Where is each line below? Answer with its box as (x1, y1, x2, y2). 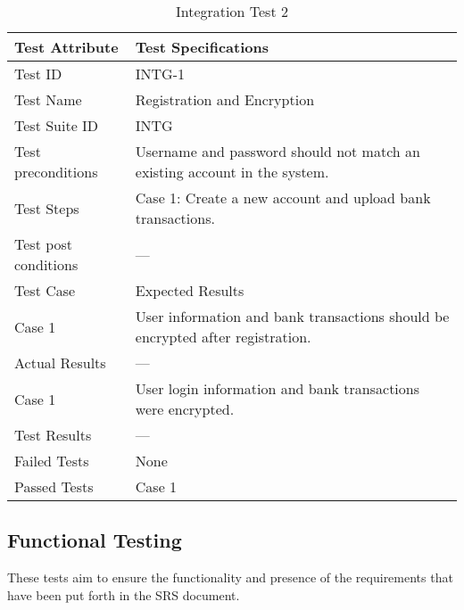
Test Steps (14, 197, 79, 218)
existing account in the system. (135, 161, 329, 182)
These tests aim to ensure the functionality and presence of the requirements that (7, 568, 453, 587)
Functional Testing (7, 526, 182, 554)
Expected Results (135, 280, 244, 301)
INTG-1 (135, 63, 186, 84)
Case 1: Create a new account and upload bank (135, 187, 431, 208)
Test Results (14, 425, 92, 445)
